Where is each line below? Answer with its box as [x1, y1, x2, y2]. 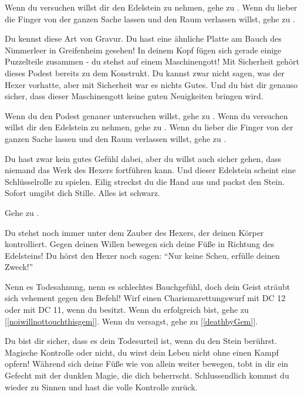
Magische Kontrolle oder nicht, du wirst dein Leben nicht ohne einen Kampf [5, 346, 279, 358]
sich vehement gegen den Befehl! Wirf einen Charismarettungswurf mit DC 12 [5, 292, 286, 304]
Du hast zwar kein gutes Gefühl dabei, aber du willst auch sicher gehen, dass [5, 152, 282, 164]
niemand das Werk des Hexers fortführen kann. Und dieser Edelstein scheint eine [5, 164, 296, 176]
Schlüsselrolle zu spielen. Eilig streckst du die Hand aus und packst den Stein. [5, 175, 285, 187]
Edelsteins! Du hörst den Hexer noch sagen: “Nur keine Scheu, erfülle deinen [5, 249, 280, 261]
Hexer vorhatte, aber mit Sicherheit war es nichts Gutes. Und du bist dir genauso [5, 78, 298, 90]
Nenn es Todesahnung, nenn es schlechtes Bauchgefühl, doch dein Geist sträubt [5, 280, 291, 292]
